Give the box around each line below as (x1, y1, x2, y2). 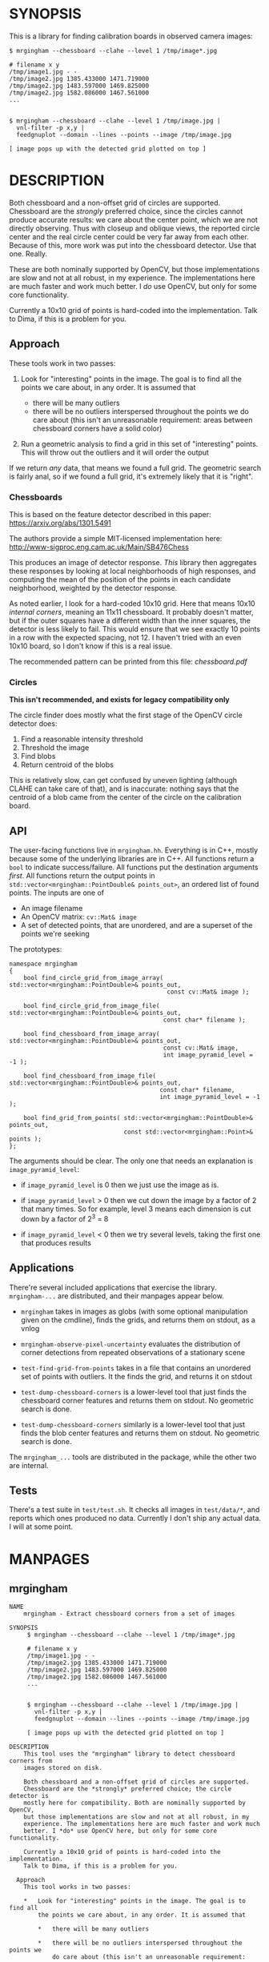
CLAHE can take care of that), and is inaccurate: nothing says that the (9, 784, 239, 793)
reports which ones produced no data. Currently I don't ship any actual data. (9, 1514, 262, 1523)
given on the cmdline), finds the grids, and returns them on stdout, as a (20, 1314, 255, 1325)
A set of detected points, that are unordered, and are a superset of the (20, 921, 253, 930)
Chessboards (9, 492, 63, 503)
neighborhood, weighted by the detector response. (9, 583, 178, 592)
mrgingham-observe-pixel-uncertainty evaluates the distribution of (20, 1338, 241, 1349)
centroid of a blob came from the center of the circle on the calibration (9, 792, 242, 802)
